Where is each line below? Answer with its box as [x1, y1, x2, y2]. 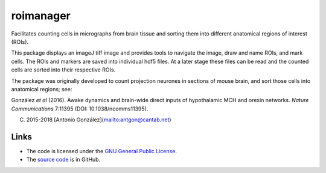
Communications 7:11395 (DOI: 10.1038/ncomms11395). [11, 105, 149, 112]
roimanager [11, 9, 71, 22]
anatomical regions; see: [11, 85, 72, 93]
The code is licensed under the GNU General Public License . [26, 147, 177, 154]
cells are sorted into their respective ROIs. [11, 66, 116, 73]
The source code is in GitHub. [26, 156, 101, 163]
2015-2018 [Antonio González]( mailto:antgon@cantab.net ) [26, 116, 171, 123]
